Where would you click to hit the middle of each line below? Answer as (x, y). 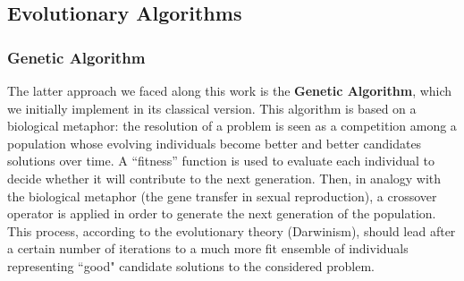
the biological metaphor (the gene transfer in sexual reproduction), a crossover (222, 196)
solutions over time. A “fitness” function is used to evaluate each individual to (221, 161)
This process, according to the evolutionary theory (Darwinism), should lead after (232, 230)
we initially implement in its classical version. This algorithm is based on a (212, 108)
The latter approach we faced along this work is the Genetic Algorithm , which (230, 90)
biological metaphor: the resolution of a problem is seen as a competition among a (232, 126)
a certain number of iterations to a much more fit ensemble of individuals (208, 248)
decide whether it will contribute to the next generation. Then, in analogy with (224, 178)
